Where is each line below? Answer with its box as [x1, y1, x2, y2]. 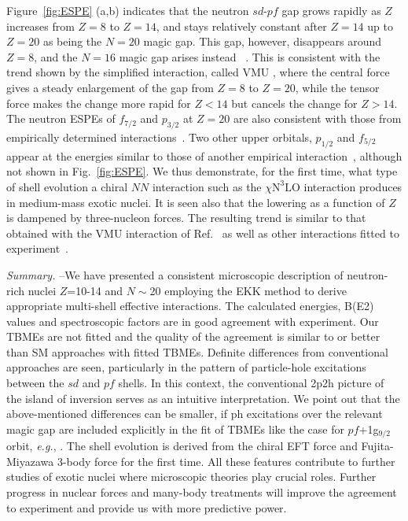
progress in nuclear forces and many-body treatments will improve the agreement [6, 484, 397, 501]
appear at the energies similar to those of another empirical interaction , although [6, 147, 402, 164]
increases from [6, 17, 75, 34]
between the [6, 375, 64, 391]
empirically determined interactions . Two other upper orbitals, [6, 128, 312, 145]
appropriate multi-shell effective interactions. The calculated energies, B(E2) [6, 297, 374, 314]
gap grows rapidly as [281, 2, 381, 18]
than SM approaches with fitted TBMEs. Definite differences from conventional [6, 343, 388, 360]
